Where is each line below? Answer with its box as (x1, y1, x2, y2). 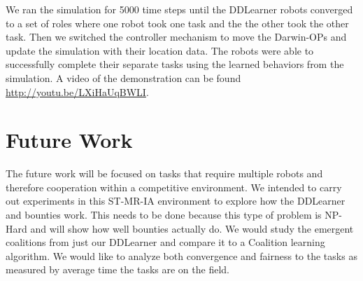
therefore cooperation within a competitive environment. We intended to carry (6, 179, 342, 194)
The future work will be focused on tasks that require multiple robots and (6, 166, 323, 181)
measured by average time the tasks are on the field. (6, 262, 229, 277)
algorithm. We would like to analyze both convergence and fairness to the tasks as (6, 248, 357, 263)
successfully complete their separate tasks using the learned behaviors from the (6, 57, 344, 71)
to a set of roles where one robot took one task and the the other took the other (6, 15, 349, 30)
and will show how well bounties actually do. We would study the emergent (30, 221, 354, 235)
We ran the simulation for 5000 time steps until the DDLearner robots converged (6, 2, 353, 16)
